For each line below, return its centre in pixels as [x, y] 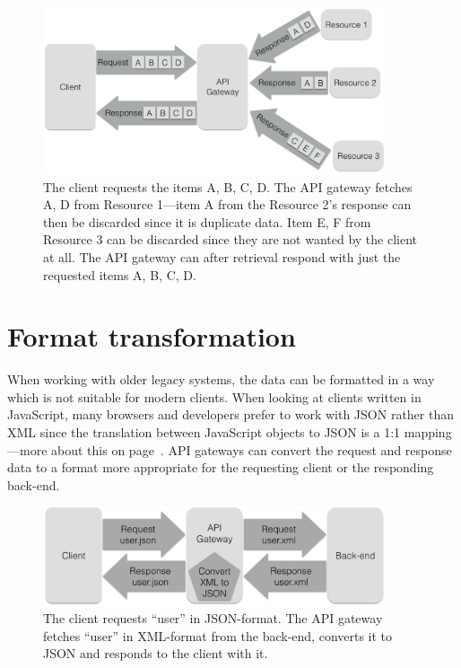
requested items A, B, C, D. [120, 274]
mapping [428, 432]
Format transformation [152, 336]
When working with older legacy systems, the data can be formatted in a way [221, 379]
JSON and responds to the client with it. [156, 653]
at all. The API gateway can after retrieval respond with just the [222, 256]
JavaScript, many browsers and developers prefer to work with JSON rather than [230, 414]
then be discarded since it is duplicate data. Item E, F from [207, 221]
